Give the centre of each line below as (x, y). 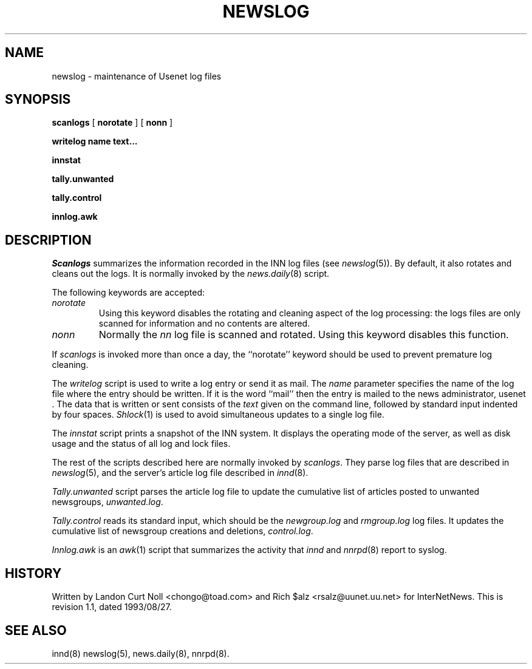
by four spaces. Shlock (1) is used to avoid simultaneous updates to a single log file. (218, 415)
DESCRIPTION (48, 240)
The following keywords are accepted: (128, 293)
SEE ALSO (36, 630)
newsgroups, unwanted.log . (107, 502)
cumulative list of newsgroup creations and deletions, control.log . (182, 531)
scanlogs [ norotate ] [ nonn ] (112, 123)
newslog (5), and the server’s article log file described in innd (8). (180, 473)
